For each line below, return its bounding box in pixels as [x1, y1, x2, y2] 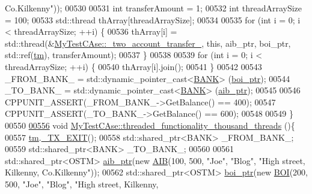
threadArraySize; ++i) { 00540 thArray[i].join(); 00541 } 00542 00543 [5, 60, 262, 72]
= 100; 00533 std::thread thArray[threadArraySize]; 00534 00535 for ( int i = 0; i [5, 13, 301, 26]
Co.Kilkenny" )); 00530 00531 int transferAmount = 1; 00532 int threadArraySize [5, 2, 302, 14]
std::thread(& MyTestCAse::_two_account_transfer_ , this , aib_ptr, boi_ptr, [5, 37, 291, 49]
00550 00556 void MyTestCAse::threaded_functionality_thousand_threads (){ [5, 119, 295, 131]
